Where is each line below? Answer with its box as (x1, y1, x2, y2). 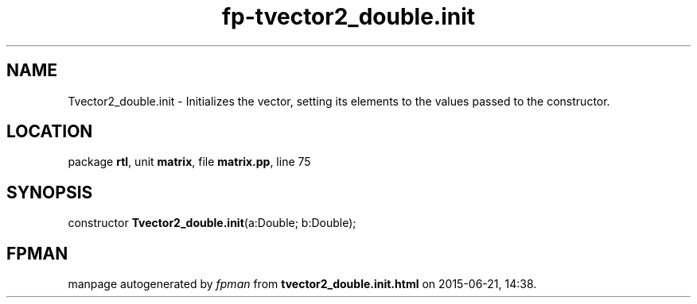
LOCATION (6, 121, 93, 142)
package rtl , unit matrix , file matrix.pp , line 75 (68, 155, 311, 169)
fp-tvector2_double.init (221, 3, 476, 30)
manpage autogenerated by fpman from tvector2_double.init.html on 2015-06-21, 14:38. (68, 277, 537, 291)
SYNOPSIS (6, 182, 93, 202)
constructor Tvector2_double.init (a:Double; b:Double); (68, 216, 356, 230)
